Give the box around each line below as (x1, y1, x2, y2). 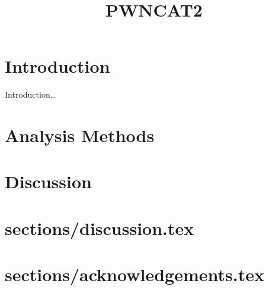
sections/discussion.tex (5, 215, 194, 240)
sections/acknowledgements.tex (5, 262, 264, 286)
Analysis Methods (5, 123, 155, 147)
